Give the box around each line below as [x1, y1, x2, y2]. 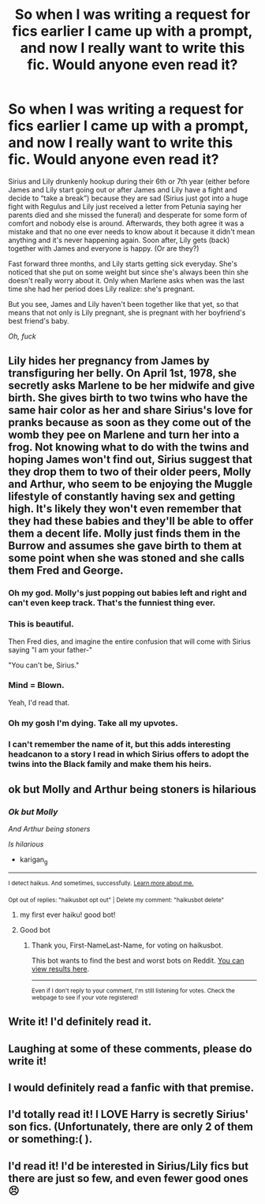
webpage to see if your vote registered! [31, 993, 139, 1001]
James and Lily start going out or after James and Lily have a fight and [8, 185, 237, 194]
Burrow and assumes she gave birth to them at [8, 539, 242, 553]
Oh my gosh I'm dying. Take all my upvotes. [8, 717, 179, 728]
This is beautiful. [8, 619, 74, 630]
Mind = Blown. [8, 680, 65, 691]
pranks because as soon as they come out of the [8, 416, 252, 429]
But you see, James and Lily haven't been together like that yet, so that [8, 299, 239, 308]
